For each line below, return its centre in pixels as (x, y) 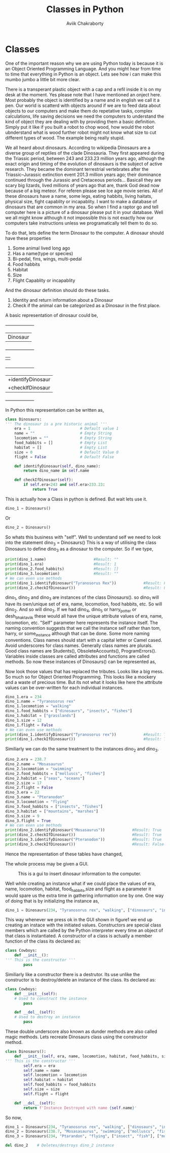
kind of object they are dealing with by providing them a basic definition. (80, 121)
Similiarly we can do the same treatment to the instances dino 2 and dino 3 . (82, 750)
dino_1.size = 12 (24, 720)
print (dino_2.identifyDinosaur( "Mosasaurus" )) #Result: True (83, 830)
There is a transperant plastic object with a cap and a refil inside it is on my (83, 89)
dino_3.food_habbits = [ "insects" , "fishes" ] (54, 806)
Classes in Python (85, 9)
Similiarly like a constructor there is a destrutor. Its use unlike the (73, 974)
